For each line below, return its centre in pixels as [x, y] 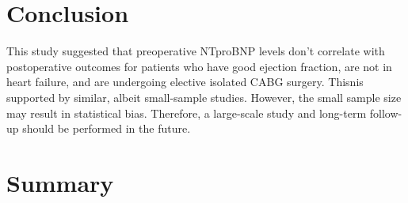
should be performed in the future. [107, 128]
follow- [386, 113]
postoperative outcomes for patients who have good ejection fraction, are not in [199, 66]
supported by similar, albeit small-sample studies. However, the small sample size [204, 97]
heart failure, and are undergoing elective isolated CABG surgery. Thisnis [185, 82]
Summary [60, 182]
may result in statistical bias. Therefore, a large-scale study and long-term [187, 113]
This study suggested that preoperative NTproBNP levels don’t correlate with [196, 51]
